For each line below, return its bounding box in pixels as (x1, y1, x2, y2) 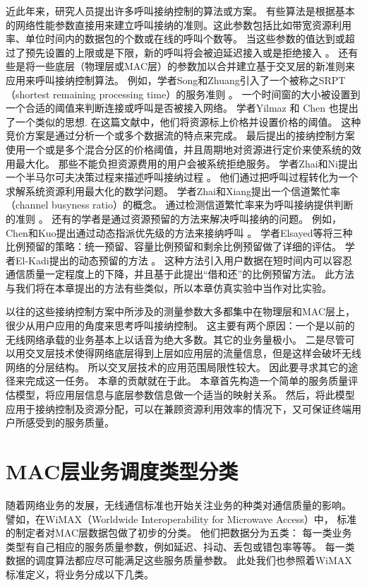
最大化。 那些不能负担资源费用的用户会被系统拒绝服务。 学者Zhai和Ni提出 (15, 156, 358, 170)
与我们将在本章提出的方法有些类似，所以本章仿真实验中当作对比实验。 (6, 280, 332, 295)
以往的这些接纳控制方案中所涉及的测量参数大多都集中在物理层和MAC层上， (6, 304, 356, 319)
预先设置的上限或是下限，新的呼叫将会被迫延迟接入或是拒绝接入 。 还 (25, 45, 349, 59)
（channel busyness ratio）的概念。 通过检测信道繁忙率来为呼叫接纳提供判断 (6, 197, 354, 212)
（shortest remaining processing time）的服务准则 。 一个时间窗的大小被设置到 (6, 86, 361, 101)
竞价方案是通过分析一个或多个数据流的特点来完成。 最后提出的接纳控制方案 (6, 128, 355, 143)
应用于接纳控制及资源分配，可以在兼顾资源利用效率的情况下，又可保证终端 (6, 401, 351, 416)
